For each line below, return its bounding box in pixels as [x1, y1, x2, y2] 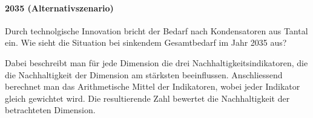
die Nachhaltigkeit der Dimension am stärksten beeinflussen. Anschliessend [5, 68, 283, 81]
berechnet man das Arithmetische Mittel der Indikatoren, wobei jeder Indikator [5, 80, 300, 93]
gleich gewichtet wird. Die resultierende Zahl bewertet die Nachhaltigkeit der [5, 92, 290, 104]
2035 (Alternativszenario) [5, 1, 114, 14]
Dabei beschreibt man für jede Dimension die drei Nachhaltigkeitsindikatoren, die [5, 56, 308, 69]
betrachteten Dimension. [5, 104, 96, 116]
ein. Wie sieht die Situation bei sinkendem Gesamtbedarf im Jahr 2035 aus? [5, 36, 287, 49]
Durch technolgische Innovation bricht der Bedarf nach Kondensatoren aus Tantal [5, 24, 308, 37]
